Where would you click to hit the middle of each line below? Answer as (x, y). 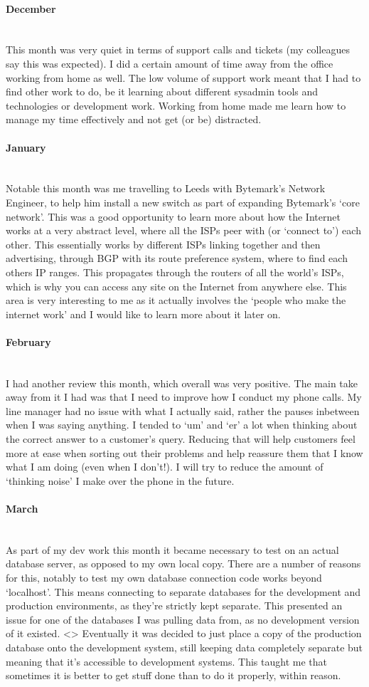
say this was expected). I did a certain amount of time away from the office (170, 63)
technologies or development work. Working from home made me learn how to (176, 105)
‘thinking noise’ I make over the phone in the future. (120, 480)
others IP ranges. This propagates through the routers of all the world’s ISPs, (175, 272)
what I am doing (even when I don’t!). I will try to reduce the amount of (165, 467)
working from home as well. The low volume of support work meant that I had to (183, 77)
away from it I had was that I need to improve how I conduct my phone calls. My (184, 397)
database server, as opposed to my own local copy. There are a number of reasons (183, 563)
